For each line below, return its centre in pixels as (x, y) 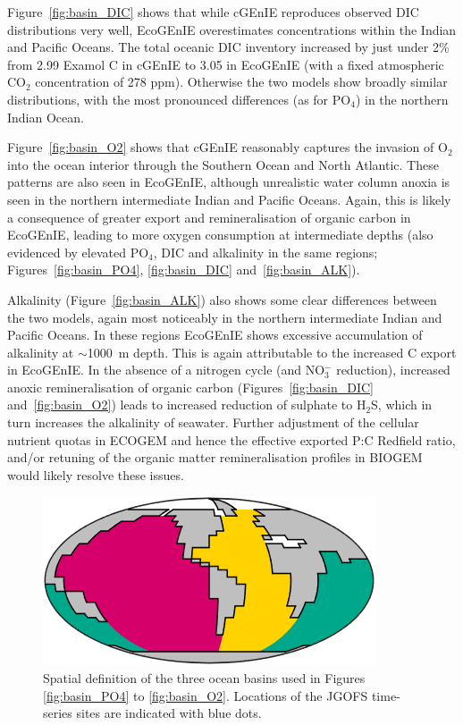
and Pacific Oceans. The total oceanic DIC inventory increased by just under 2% (228, 47)
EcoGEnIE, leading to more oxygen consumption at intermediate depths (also (220, 235)
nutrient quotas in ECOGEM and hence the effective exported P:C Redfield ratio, (231, 439)
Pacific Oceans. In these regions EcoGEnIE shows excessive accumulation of (215, 335)
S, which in (402, 405)
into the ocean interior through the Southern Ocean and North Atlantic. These (223, 164)
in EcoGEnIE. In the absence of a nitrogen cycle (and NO (166, 370)
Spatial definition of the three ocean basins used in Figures (204, 678)
